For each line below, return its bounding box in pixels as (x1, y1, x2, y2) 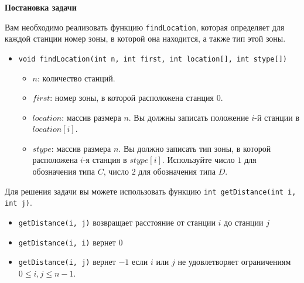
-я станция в (83, 154, 127, 166)
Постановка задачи (5, 1, 77, 13)
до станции (224, 216, 264, 228)
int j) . (5, 196, 32, 209)
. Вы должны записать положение (128, 111, 249, 123)
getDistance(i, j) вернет (18, 255, 116, 268)
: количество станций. (37, 71, 115, 84)
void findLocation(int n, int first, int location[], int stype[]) (18, 54, 287, 63)
